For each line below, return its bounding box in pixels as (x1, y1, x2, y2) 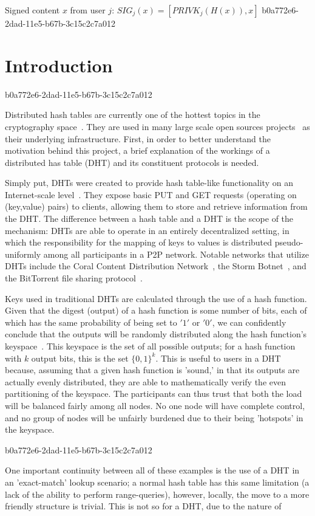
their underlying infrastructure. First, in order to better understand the (5, 132, 271, 145)
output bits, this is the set (31, 351, 129, 364)
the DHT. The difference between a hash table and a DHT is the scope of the (5, 212, 294, 225)
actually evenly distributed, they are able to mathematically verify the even (5, 375, 286, 388)
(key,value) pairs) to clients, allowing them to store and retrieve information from (5, 200, 308, 213)
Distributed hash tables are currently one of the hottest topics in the (5, 108, 260, 121)
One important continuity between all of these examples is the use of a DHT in (5, 464, 300, 476)
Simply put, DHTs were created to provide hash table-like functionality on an (5, 176, 293, 189)
